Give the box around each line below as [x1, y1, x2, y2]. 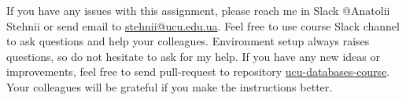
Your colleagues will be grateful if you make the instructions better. [6, 78, 333, 95]
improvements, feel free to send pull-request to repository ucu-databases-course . [6, 63, 390, 80]
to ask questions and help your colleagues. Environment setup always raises [6, 33, 370, 49]
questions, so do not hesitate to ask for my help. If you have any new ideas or [6, 48, 380, 64]
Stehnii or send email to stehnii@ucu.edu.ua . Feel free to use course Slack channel [6, 17, 400, 34]
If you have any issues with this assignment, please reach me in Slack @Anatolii [6, 2, 390, 18]
